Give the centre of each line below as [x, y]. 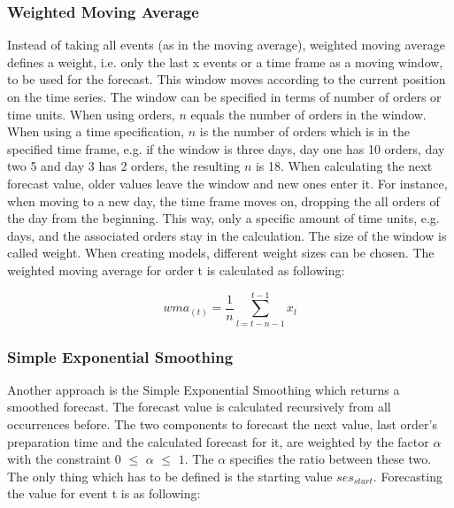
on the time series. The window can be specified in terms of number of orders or [224, 96]
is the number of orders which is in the [304, 131]
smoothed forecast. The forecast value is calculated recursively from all [199, 407]
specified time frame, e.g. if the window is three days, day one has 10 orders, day [226, 148]
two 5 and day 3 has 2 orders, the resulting [124, 166]
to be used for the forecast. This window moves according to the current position [227, 79]
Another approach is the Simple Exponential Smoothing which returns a [204, 389]
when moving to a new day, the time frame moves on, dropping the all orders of [223, 200]
